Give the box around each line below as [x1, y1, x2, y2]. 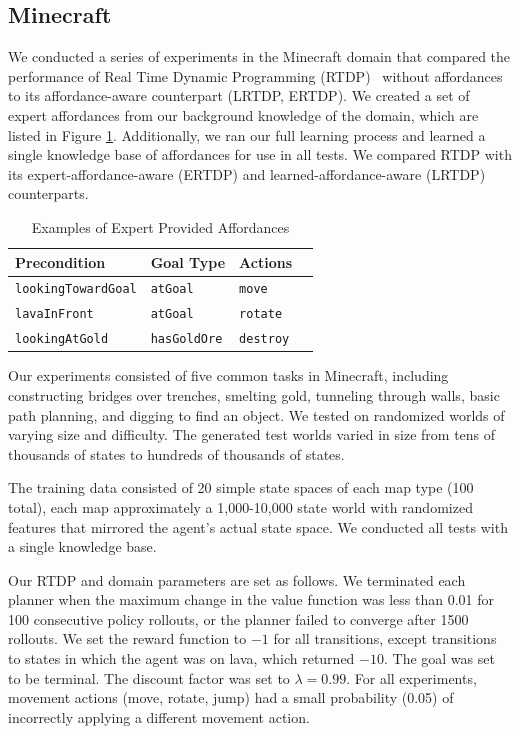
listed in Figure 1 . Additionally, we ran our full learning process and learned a [8, 124, 486, 145]
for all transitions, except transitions [273, 628, 497, 649]
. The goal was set [383, 648, 495, 669]
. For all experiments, [346, 667, 477, 688]
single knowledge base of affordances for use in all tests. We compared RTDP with [8, 144, 512, 165]
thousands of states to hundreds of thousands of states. [8, 443, 345, 464]
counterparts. [8, 183, 89, 204]
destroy [239, 332, 290, 347]
